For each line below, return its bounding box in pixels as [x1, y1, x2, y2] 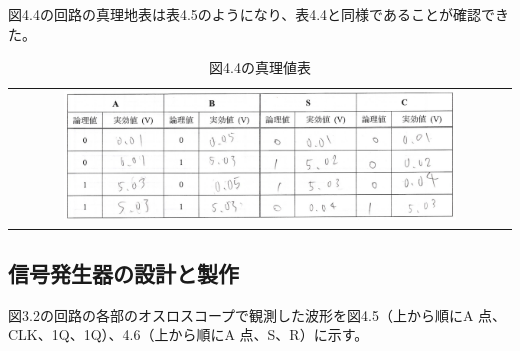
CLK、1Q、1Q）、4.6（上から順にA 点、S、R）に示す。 [8, 324, 369, 345]
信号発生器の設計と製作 [8, 257, 239, 288]
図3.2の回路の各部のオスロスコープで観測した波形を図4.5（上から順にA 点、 [8, 304, 507, 325]
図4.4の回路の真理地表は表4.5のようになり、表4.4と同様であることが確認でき [8, 4, 509, 24]
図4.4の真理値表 [209, 57, 311, 78]
